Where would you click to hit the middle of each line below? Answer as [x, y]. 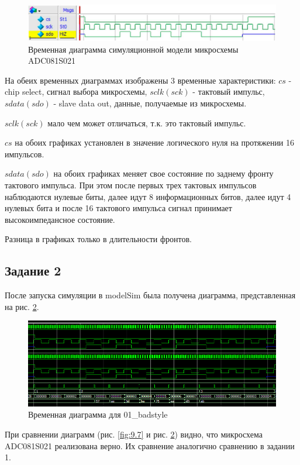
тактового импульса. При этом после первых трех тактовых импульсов [131, 185]
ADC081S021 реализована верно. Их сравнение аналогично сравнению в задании [150, 445]
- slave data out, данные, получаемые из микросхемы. [150, 103]
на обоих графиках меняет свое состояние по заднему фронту [163, 173]
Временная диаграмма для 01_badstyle [98, 414]
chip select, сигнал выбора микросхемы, [76, 92]
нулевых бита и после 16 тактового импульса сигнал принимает [118, 208]
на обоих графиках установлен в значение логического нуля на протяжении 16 [155, 142]
